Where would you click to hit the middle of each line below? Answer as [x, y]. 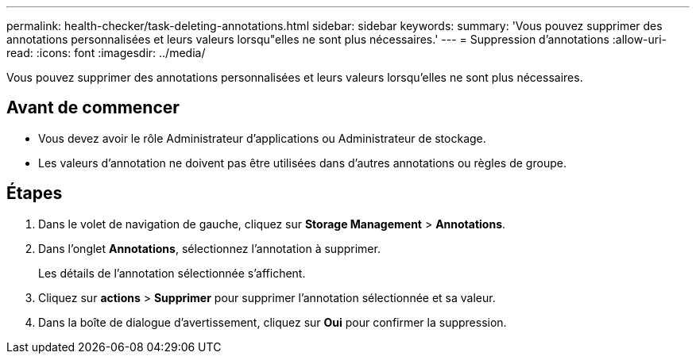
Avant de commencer [93, 108]
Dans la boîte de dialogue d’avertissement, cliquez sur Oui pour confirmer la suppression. [273, 322]
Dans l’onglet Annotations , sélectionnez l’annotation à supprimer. [209, 248]
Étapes [35, 193]
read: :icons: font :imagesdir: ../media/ [106, 53]
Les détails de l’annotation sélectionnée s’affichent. [172, 273]
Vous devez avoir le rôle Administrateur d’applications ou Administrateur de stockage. [262, 138]
